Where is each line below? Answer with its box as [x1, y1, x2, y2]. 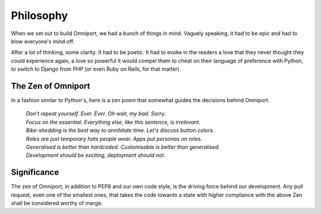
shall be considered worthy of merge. [11, 200, 103, 207]
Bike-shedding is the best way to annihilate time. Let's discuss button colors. [26, 127, 215, 134]
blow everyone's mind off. [11, 37, 75, 45]
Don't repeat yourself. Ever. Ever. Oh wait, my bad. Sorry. [26, 110, 166, 117]
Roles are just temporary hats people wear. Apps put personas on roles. [26, 135, 203, 142]
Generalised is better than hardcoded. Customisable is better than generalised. [26, 143, 220, 150]
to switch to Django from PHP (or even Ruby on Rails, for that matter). [11, 65, 181, 73]
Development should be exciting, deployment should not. [26, 152, 166, 159]
